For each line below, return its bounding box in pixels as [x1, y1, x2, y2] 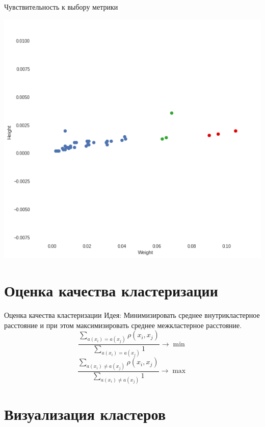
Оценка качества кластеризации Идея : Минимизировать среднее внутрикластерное [4, 310, 260, 320]
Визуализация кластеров [4, 404, 166, 424]
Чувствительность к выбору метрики [4, 2, 118, 12]
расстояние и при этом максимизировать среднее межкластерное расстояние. [4, 319, 242, 330]
